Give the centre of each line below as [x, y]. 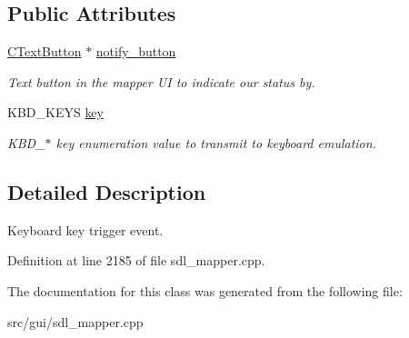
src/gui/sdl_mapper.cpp [75, 321]
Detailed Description [107, 191]
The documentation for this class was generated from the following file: [205, 290]
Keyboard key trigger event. [85, 229]
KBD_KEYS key [55, 112]
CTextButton [45, 51]
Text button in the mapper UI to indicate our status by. [161, 81]
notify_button [136, 51]
